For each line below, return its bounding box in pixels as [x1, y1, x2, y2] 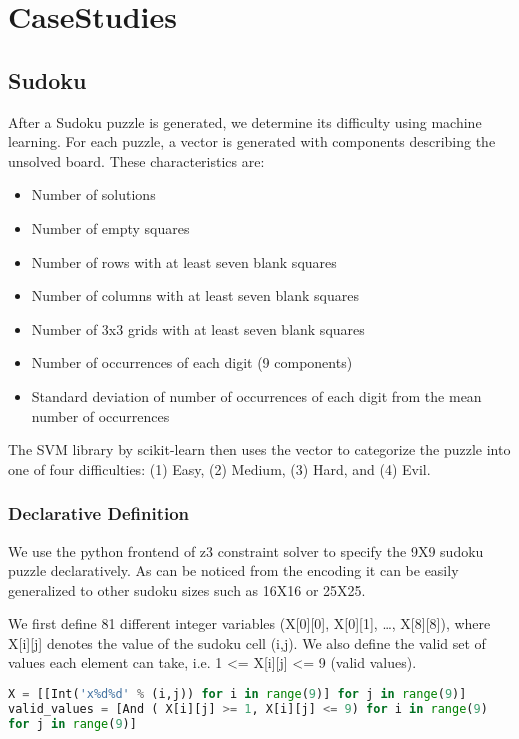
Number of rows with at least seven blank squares [31, 251, 337, 272]
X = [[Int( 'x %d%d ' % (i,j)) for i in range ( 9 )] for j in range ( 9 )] [8, 687, 467, 702]
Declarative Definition [8, 501, 190, 526]
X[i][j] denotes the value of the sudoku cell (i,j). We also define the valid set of [8, 632, 486, 653]
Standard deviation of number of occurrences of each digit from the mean [31, 385, 482, 406]
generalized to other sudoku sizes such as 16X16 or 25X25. [8, 579, 366, 600]
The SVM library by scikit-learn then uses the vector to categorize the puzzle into [8, 439, 511, 460]
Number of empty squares [31, 217, 190, 238]
